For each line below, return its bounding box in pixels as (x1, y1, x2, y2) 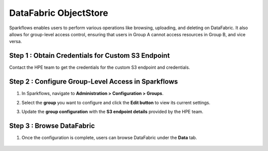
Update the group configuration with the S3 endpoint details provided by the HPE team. (21, 108, 203, 114)
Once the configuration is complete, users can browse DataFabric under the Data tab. (21, 134, 197, 141)
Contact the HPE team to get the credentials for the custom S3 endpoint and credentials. (9, 64, 191, 70)
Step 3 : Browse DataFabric (9, 121, 95, 130)
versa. (9, 39, 22, 45)
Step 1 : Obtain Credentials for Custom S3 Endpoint (9, 51, 170, 60)
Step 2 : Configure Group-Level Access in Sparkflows (9, 77, 178, 86)
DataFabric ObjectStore (9, 7, 109, 18)
